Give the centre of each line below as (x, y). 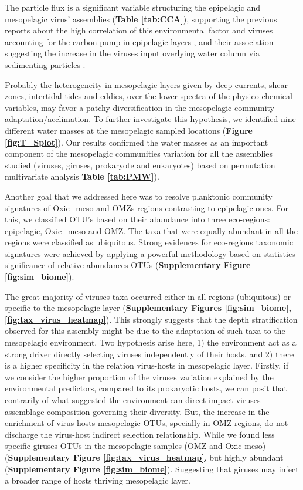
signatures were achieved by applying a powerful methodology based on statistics (150, 253)
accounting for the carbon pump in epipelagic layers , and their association (139, 41)
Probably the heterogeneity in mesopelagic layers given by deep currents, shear (146, 84)
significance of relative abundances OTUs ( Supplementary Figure (128, 265)
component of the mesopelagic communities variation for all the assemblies (139, 153)
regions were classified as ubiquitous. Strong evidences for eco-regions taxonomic (149, 242)
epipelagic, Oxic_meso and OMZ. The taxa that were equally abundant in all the (151, 230)
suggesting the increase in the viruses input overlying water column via (132, 53)
